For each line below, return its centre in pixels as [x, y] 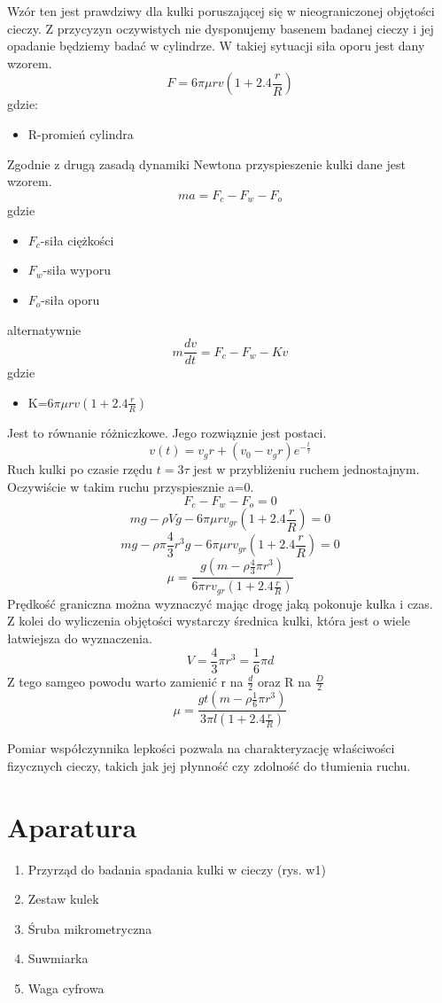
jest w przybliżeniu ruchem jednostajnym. [306, 469]
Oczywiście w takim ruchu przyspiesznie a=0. [131, 486]
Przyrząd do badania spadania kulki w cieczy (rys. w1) [177, 869]
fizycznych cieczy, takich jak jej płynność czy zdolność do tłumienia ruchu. [209, 765]
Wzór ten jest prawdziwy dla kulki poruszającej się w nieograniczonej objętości [221, 11]
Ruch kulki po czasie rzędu [80, 469]
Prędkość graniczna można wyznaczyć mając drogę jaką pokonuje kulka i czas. [220, 603]
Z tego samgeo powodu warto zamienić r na [125, 681]
